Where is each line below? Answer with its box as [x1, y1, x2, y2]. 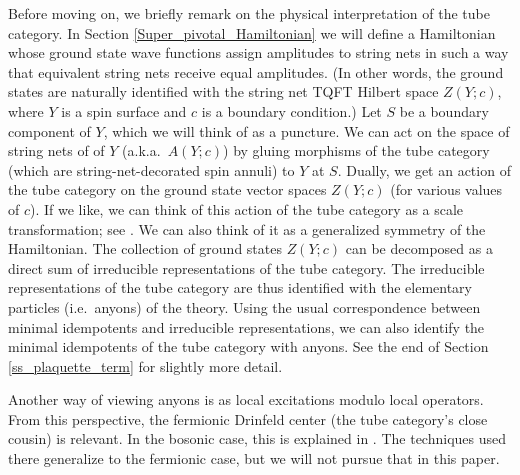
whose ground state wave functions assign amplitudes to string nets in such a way [8, 42, 509, 63]
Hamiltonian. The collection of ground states [8, 238, 282, 259]
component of [8, 120, 91, 141]
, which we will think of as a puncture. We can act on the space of [103, 120, 510, 141]
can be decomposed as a [345, 238, 493, 259]
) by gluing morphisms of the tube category [223, 140, 490, 161]
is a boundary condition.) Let [201, 100, 382, 121]
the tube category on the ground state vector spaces [8, 179, 327, 200]
